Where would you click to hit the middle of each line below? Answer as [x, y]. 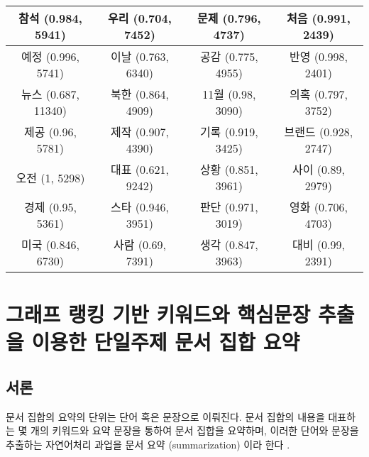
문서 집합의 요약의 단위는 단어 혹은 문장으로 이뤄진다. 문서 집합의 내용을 [165, 416]
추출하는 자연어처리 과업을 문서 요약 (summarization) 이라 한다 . [148, 444]
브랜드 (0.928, [319, 132]
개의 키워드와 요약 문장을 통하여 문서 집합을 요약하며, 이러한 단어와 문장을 [195, 430]
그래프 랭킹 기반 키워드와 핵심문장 [158, 314]
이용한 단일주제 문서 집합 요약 [166, 342]
